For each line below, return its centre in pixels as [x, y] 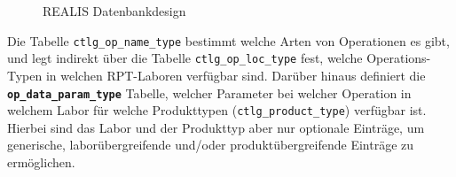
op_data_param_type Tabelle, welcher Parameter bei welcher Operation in [209, 92]
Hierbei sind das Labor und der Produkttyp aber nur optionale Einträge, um [216, 127]
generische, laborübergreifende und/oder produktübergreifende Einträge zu [211, 145]
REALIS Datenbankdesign [114, 11]
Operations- [399, 58]
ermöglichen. [41, 162]
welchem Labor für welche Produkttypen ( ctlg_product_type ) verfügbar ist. [217, 110]
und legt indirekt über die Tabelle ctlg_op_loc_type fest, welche [185, 58]
